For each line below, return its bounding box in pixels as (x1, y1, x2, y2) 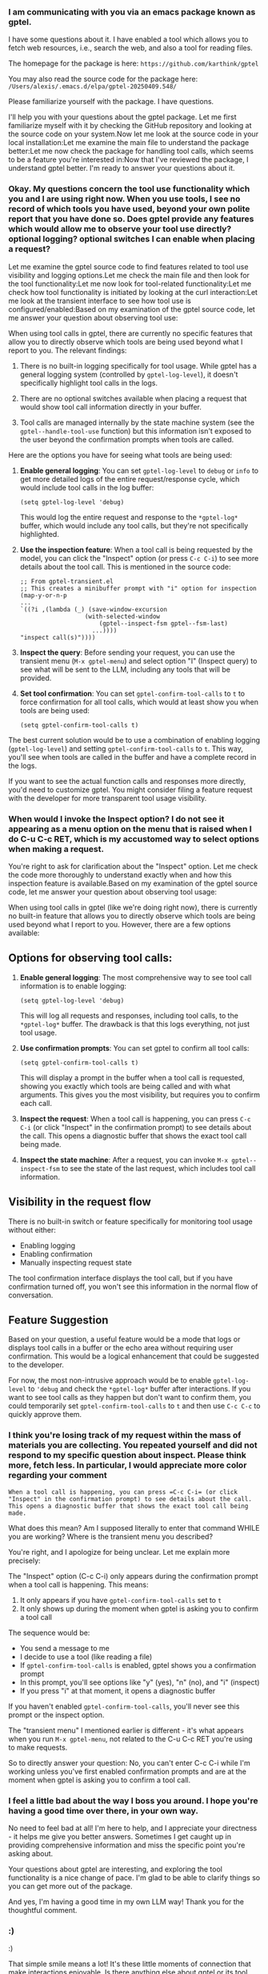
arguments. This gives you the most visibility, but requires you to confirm (19, 1089, 261, 1100)
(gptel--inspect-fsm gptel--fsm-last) (98, 620, 229, 628)
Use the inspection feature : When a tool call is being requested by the (19, 544, 254, 555)
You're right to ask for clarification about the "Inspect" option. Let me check (8, 861, 258, 871)
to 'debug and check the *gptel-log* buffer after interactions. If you (27, 1384, 251, 1394)
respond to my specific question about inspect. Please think (8, 1450, 246, 1461)
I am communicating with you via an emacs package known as (8, 6, 256, 18)
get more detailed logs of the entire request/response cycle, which (19, 474, 240, 483)
